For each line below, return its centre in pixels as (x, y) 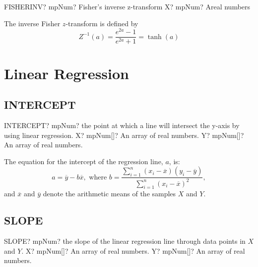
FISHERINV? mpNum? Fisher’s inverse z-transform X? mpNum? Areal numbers (127, 6)
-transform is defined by (102, 23)
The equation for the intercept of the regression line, (84, 161)
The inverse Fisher (32, 23)
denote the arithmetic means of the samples (109, 194)
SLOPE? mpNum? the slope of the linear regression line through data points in (125, 241)
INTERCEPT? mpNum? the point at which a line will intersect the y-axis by (122, 125)
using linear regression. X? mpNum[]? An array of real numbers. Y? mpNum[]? (124, 135)
